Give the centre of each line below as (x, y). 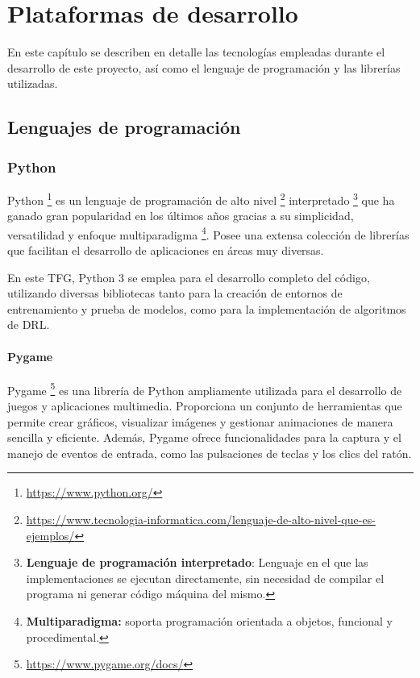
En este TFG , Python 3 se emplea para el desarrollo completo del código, (189, 277)
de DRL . (29, 324)
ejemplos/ (50, 535)
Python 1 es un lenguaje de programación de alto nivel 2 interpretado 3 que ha (201, 198)
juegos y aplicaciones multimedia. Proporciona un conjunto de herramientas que (205, 406)
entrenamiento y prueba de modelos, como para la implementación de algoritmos (207, 308)
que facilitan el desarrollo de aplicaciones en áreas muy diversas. (166, 250)
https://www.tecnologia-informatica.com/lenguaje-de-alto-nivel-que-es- (201, 519)
